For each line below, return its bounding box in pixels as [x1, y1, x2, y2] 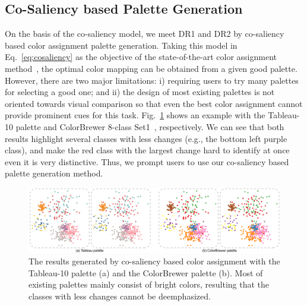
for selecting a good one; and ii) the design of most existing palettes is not [5, 86, 275, 98]
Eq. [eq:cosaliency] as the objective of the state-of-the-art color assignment [5, 51, 277, 63]
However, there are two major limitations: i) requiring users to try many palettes [5, 74, 299, 86]
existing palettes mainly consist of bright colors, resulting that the [29, 278, 270, 291]
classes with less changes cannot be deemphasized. [29, 290, 211, 302]
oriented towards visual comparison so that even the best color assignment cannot [5, 97, 303, 109]
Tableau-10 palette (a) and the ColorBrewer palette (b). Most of [29, 266, 263, 279]
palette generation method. [5, 167, 103, 179]
